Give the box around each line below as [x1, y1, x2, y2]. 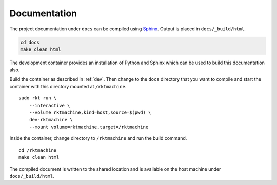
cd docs [20, 39, 39, 45]
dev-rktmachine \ [29, 117, 73, 122]
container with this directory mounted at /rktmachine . [9, 84, 127, 90]
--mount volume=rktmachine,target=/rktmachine [29, 124, 149, 130]
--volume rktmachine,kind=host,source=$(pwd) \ [29, 110, 151, 115]
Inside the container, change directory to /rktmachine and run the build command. [9, 135, 187, 141]
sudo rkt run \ [18, 95, 57, 101]
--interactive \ [29, 102, 70, 108]
